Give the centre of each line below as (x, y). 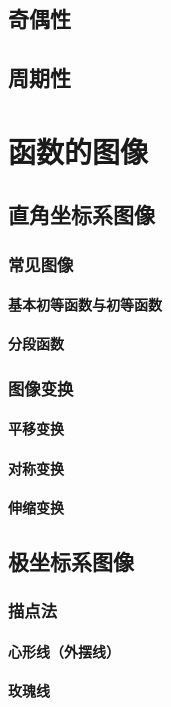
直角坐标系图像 (81, 214)
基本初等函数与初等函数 (85, 304)
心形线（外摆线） (64, 650)
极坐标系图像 (71, 560)
